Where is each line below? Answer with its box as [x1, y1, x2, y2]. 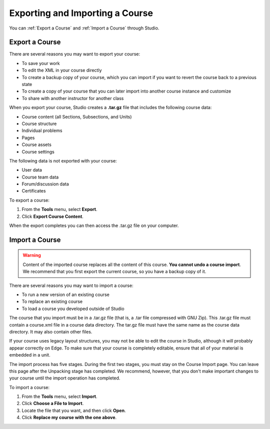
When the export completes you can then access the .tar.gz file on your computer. [9, 222, 179, 228]
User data [21, 167, 42, 173]
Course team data [21, 174, 59, 180]
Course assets [21, 141, 52, 147]
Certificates [21, 188, 46, 194]
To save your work [21, 60, 60, 66]
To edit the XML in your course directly [21, 67, 102, 73]
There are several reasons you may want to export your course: [9, 51, 140, 57]
